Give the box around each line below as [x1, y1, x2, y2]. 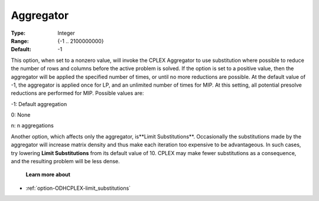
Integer [57, 29, 75, 37]
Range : [11, 37, 29, 44]
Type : [11, 29, 26, 37]
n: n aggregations [11, 122, 54, 129]
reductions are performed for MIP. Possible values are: [11, 90, 144, 97]
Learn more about [25, 171, 71, 178]
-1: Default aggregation [11, 100, 67, 107]
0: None [11, 111, 31, 118]
